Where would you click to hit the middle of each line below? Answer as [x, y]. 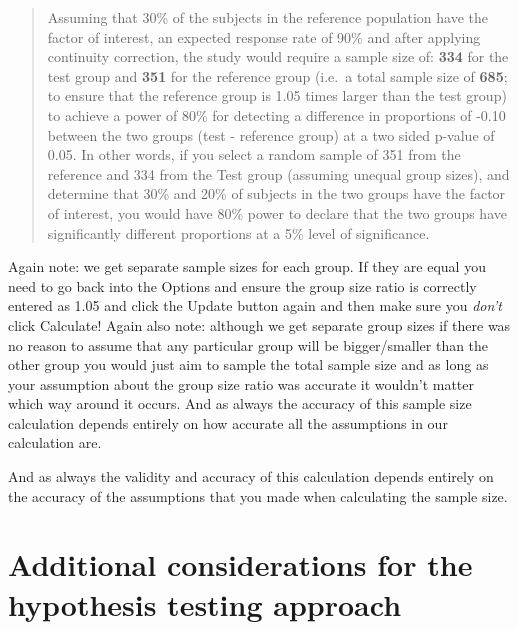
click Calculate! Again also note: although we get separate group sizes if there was [259, 324]
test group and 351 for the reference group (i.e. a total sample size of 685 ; [277, 75]
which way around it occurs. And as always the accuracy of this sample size [240, 403]
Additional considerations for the [240, 564]
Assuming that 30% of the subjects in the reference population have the [268, 17]
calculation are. [55, 442]
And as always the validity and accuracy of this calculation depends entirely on [251, 476]
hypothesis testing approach [205, 603]
